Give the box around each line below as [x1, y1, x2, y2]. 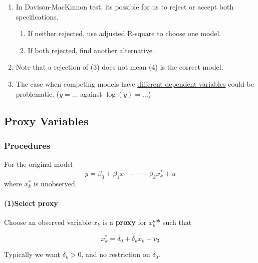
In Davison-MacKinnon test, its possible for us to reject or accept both [16, 2, 234, 12]
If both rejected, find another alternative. [28, 45, 154, 55]
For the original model [4, 159, 73, 169]
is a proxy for [102, 217, 147, 227]
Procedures [4, 139, 51, 151]
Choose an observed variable [4, 217, 91, 227]
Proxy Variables [4, 113, 89, 128]
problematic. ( [16, 88, 60, 99]
